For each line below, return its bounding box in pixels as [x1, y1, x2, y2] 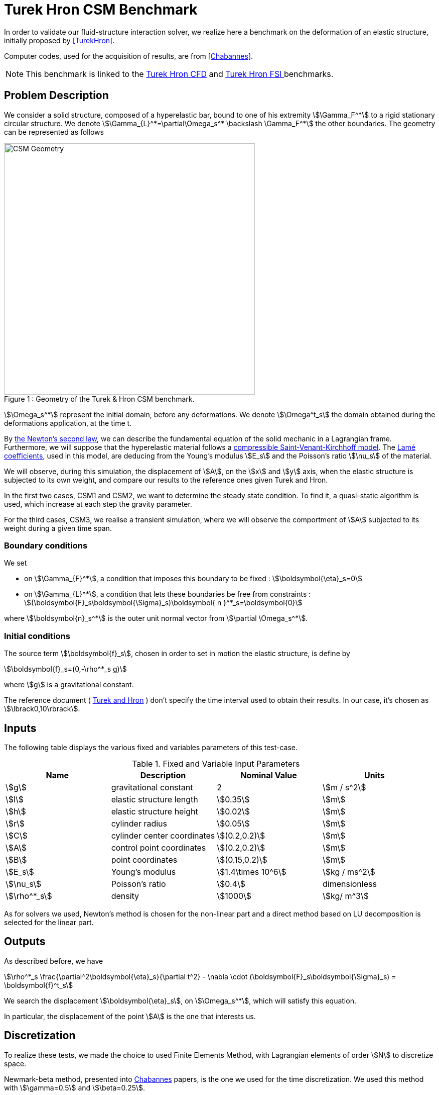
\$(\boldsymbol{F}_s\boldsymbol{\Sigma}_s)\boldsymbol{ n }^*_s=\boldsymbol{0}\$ [24, 598, 303, 607]
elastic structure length [111, 794, 198, 804]
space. [4, 1059, 27, 1068]
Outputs [4, 935, 46, 948]
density [111, 890, 139, 901]
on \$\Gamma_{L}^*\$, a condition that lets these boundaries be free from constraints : [24, 590, 311, 599]
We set [4, 559, 27, 568]
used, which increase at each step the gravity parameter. [4, 499, 192, 508]
